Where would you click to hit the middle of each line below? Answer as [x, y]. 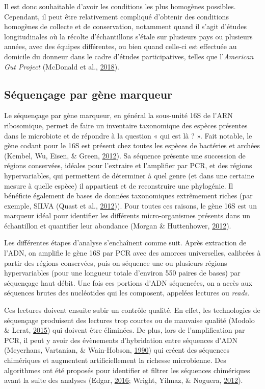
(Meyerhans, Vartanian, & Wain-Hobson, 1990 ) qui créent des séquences [117, 350]
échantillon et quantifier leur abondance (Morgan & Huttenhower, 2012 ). [118, 225]
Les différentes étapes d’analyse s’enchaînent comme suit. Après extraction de [125, 243]
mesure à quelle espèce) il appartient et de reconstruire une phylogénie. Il [119, 185]
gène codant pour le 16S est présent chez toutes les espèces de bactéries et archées [132, 145]
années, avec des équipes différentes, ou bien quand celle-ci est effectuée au [121, 46]
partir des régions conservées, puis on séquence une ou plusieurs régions [116, 262]
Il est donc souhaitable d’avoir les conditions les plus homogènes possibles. [120, 6]
